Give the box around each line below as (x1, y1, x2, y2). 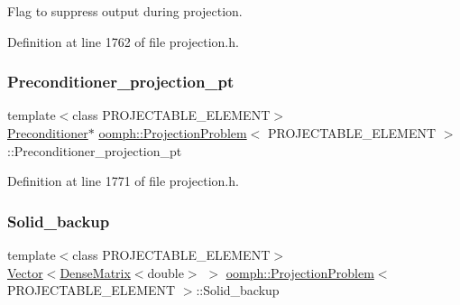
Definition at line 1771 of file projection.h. (7, 171, 239, 190)
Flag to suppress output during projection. (7, 2, 243, 20)
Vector (7, 263, 43, 282)
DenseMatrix (60, 263, 131, 282)
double (147, 263, 184, 282)
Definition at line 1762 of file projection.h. (7, 32, 239, 51)
